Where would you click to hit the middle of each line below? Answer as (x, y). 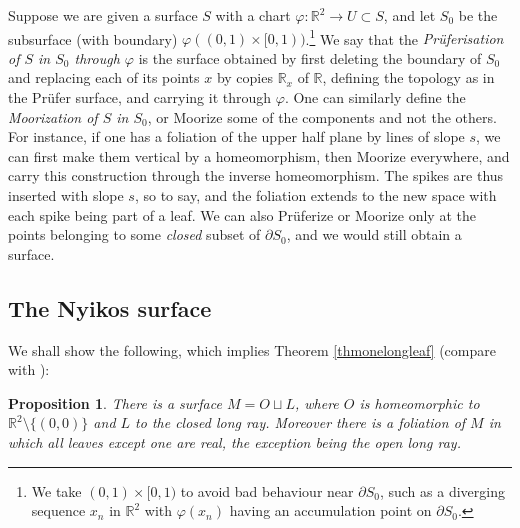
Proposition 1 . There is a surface (115, 402)
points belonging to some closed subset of (134, 234)
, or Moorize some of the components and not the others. (322, 116)
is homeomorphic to (419, 402)
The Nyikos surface (110, 307)
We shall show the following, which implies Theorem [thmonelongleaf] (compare (252, 349)
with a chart (253, 15)
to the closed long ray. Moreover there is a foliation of (300, 422)
